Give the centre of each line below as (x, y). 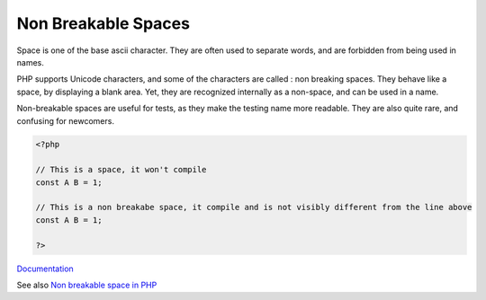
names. (30, 62)
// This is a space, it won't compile (121, 170)
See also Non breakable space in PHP (87, 285)
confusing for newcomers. (65, 120)
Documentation (45, 269)
